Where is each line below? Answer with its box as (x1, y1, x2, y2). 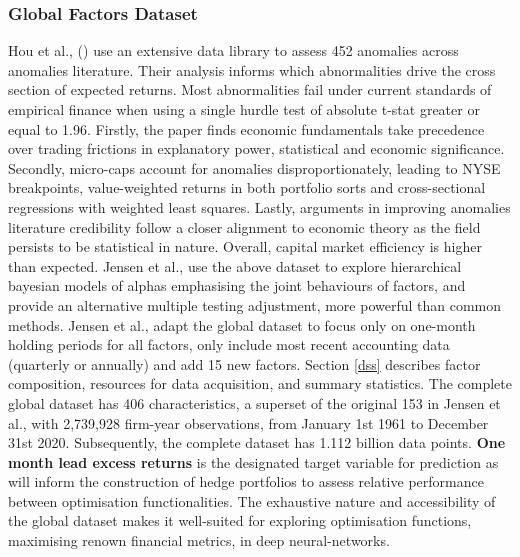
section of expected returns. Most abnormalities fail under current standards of (8, 79, 492, 100)
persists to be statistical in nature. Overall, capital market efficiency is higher (8, 236, 482, 257)
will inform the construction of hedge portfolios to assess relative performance (8, 471, 484, 492)
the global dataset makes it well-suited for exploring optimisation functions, (8, 510, 472, 531)
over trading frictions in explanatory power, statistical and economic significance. (8, 138, 505, 159)
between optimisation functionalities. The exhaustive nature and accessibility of (8, 490, 496, 511)
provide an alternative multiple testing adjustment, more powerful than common (8, 294, 502, 315)
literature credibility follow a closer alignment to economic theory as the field (8, 216, 481, 237)
